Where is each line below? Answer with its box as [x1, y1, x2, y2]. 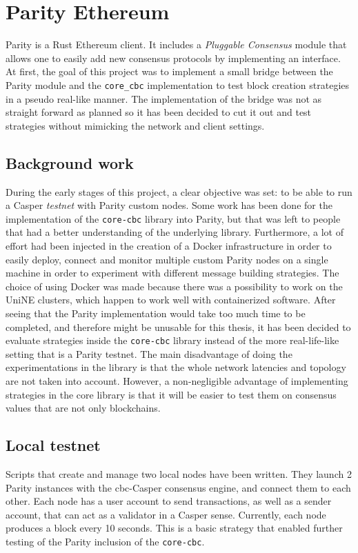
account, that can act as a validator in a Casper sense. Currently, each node [6, 507, 326, 521]
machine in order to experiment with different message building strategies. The [6, 265, 339, 280]
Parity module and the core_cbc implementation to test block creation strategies [6, 77, 350, 92]
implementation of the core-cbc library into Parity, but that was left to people [6, 211, 341, 225]
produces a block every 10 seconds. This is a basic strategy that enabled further [6, 521, 343, 535]
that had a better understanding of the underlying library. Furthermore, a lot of [6, 225, 344, 239]
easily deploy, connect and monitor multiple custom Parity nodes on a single [6, 252, 328, 266]
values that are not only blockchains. [6, 401, 161, 415]
